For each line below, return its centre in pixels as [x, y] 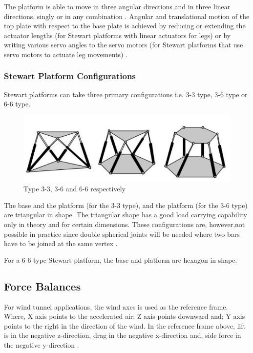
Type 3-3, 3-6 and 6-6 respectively [74, 189]
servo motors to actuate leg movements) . [66, 54]
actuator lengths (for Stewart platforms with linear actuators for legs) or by [117, 35]
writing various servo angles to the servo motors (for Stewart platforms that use [124, 45]
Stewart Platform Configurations [70, 76]
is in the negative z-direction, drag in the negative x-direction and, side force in [123, 335]
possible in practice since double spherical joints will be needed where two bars [122, 234]
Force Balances [42, 286]
